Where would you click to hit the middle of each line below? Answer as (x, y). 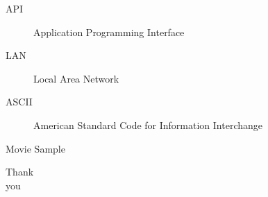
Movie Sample (35, 148)
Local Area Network (76, 78)
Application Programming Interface (109, 32)
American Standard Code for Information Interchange (148, 125)
